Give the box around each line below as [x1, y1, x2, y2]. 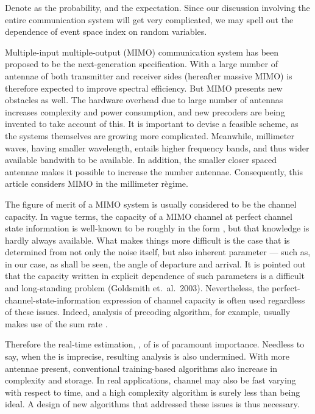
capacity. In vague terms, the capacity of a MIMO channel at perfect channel [5, 209, 292, 222]
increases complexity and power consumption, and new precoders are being [5, 105, 285, 118]
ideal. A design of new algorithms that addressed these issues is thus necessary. [5, 398, 300, 410]
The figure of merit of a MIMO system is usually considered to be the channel [5, 197, 297, 210]
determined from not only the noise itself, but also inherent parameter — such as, [5, 245, 311, 258]
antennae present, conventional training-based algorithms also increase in [5, 361, 277, 374]
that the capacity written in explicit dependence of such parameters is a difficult [5, 269, 305, 282]
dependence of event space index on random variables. [5, 25, 207, 38]
